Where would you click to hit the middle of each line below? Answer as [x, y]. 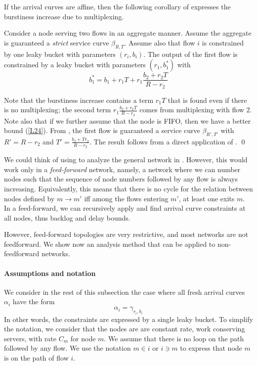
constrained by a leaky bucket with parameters [75, 65]
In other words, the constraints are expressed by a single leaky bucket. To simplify [128, 319]
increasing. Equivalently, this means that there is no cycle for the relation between [128, 188]
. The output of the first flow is [191, 54]
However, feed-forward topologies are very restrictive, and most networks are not [126, 234]
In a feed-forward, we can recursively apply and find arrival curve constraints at [125, 208]
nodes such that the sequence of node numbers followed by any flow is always [121, 179]
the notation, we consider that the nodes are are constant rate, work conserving [125, 329]
